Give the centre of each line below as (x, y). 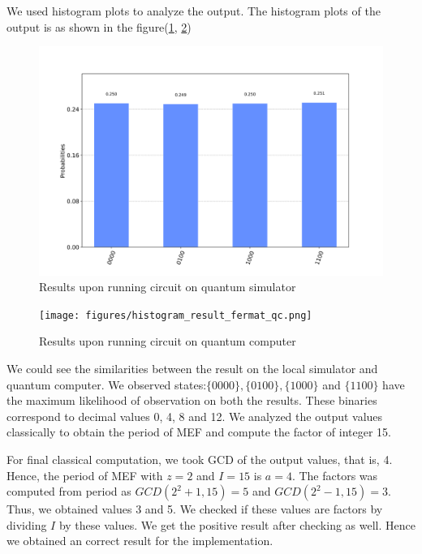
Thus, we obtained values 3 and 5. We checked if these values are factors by (195, 509)
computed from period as (69, 491)
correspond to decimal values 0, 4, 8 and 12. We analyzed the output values (195, 416)
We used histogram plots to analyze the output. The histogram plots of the (194, 11)
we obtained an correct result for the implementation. (140, 541)
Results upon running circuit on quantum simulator (168, 287)
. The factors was (335, 475)
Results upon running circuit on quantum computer (168, 341)
